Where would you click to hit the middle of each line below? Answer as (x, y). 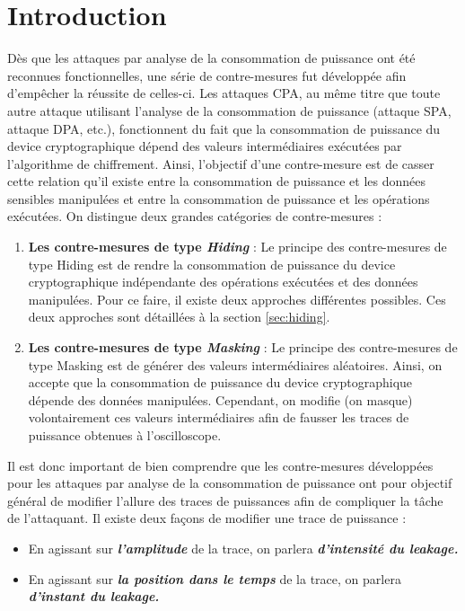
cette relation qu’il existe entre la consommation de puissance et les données (216, 181)
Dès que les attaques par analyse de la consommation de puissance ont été (211, 58)
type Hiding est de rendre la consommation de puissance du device (212, 264)
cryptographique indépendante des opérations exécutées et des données (223, 282)
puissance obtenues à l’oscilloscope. (125, 435)
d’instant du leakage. (94, 596)
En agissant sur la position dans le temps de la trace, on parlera (215, 578)
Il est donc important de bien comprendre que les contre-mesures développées (220, 465)
